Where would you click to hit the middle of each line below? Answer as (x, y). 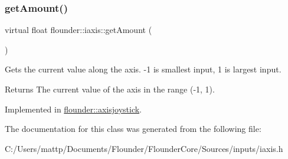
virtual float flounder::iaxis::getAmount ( (78, 30)
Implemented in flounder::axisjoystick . (73, 109)
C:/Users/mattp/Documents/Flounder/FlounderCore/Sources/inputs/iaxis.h (144, 148)
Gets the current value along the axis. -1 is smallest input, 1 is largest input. (143, 69)
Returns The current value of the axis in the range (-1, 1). (110, 89)
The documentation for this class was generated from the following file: (133, 129)
